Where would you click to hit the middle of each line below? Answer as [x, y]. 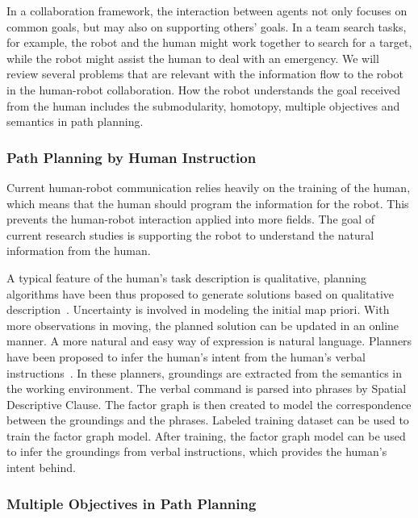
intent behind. [41, 468]
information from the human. [79, 251]
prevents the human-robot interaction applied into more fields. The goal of [191, 219]
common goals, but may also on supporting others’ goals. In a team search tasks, [207, 26]
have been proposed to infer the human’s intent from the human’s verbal [186, 356]
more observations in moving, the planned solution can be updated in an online [203, 325]
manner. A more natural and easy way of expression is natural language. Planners [209, 341]
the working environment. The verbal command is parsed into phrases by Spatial [207, 388]
